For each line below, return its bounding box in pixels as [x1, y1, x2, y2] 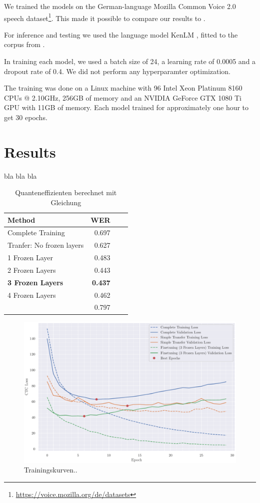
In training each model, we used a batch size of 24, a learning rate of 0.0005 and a [4, 56, 256, 67]
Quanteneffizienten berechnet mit [15, 187, 117, 198]
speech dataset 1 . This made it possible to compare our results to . [4, 11, 205, 23]
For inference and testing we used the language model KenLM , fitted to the [4, 29, 238, 40]
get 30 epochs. [4, 112, 47, 122]
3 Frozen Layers [7, 277, 63, 287]
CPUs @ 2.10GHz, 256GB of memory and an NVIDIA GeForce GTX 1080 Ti [4, 92, 241, 103]
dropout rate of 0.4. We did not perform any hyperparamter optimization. [4, 66, 231, 76]
